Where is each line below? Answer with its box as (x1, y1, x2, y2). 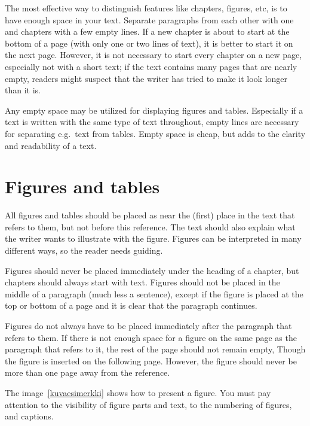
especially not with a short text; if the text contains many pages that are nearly (5, 60, 297, 72)
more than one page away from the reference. (5, 366, 170, 379)
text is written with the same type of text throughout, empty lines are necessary (5, 115, 299, 128)
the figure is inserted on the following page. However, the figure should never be (5, 354, 297, 367)
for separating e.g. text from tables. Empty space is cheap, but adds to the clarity (5, 127, 306, 139)
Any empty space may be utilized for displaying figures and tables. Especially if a (5, 104, 303, 116)
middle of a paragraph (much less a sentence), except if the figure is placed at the (5, 287, 303, 300)
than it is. (5, 84, 41, 96)
